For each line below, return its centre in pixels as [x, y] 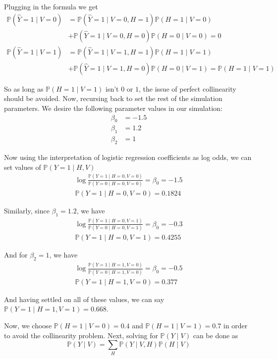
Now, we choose [28, 326]
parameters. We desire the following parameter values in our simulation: [113, 108]
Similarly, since [27, 210]
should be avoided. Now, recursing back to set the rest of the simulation [113, 98]
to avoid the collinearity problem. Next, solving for [81, 335]
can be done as [216, 335]
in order [235, 326]
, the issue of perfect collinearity [188, 88]
